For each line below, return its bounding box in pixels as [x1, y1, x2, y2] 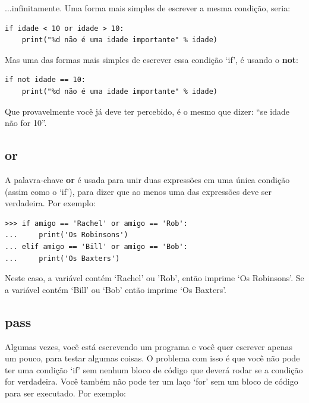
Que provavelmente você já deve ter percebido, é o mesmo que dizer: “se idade [5, 105, 289, 117]
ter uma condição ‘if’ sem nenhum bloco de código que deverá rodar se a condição [5, 363, 303, 376]
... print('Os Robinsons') [5, 231, 128, 240]
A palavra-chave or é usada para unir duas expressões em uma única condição [5, 173, 290, 185]
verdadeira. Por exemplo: [5, 197, 96, 209]
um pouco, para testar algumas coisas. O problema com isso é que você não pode [5, 352, 300, 364]
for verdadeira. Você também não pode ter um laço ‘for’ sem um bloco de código [5, 375, 298, 388]
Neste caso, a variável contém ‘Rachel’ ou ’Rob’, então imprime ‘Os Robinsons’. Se [5, 272, 304, 284]
